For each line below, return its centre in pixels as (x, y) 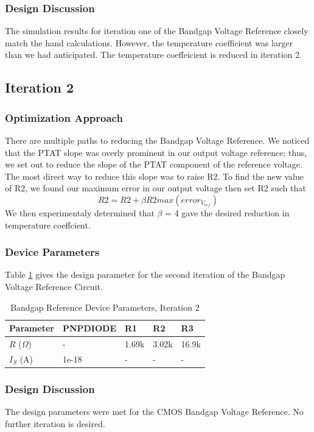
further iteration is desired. (55, 423)
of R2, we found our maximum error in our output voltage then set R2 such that (155, 188)
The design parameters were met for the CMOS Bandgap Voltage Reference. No (154, 412)
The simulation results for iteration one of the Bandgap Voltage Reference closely (157, 31)
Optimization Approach (64, 117)
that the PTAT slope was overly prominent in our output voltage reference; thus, (156, 152)
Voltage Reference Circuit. (54, 286)
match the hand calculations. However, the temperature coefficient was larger (149, 42)
